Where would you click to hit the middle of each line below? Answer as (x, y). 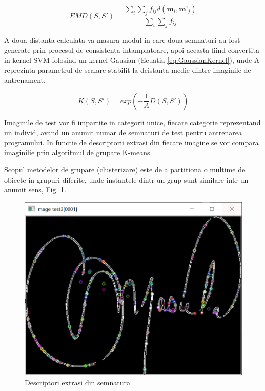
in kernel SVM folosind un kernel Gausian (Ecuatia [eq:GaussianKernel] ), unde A (132, 60)
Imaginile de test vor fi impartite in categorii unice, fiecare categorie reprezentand (132, 122)
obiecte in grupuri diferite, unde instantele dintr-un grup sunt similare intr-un (126, 179)
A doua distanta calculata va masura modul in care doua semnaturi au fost (122, 40)
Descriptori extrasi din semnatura (77, 382)
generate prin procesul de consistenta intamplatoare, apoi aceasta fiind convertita (132, 50)
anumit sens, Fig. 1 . (35, 190)
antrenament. (25, 80)
